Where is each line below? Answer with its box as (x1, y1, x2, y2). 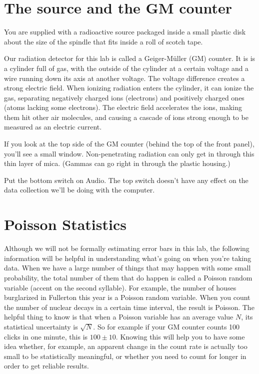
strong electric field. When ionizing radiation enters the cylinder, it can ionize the (4, 82, 254, 93)
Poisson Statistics (4, 214, 126, 234)
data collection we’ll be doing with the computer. (4, 184, 155, 195)
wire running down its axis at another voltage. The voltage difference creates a (4, 72, 245, 83)
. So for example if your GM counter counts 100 (93, 321, 240, 331)
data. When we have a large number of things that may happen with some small (4, 262, 251, 273)
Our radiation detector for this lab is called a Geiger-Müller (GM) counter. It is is (4, 53, 255, 63)
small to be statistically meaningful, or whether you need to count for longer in (4, 350, 246, 361)
